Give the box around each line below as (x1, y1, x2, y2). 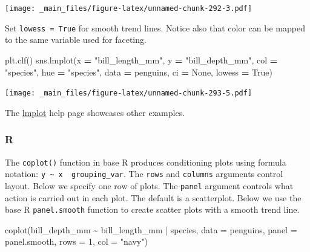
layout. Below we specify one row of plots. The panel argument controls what (5, 179, 294, 192)
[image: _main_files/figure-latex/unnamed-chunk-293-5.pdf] (5, 89, 252, 98)
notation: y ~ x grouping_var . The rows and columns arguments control (5, 167, 283, 180)
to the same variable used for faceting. (5, 33, 147, 46)
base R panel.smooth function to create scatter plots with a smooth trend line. (5, 203, 300, 216)
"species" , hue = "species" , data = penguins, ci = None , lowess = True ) (5, 65, 272, 78)
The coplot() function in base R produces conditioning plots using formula (5, 155, 286, 168)
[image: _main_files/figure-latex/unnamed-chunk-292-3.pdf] (5, 4, 252, 13)
